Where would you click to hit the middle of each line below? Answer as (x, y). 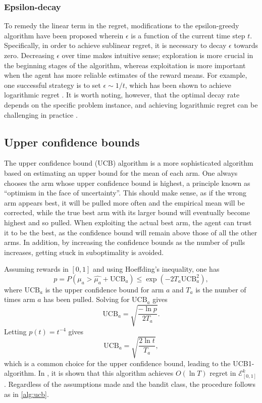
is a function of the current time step (188, 35)
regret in (223, 373)
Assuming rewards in (36, 269)
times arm (20, 299)
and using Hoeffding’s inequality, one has (156, 269)
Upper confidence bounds (72, 142)
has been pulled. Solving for (87, 299)
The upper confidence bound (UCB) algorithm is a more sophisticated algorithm (129, 163)
